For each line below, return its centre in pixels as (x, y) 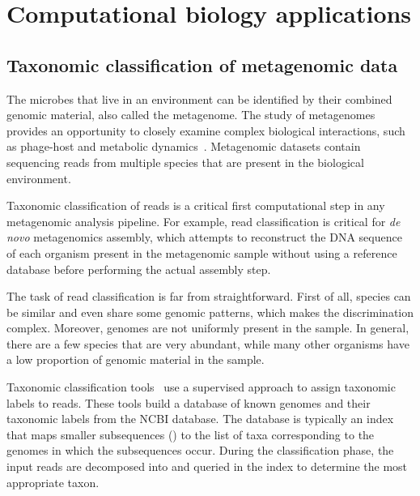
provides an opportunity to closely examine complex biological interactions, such (206, 130)
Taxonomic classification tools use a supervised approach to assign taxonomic (201, 387)
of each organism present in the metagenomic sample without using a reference (202, 252)
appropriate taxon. (53, 482)
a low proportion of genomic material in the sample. (136, 359)
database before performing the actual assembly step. (139, 269)
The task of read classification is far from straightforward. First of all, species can (209, 296)
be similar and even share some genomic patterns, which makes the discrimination (210, 312)
